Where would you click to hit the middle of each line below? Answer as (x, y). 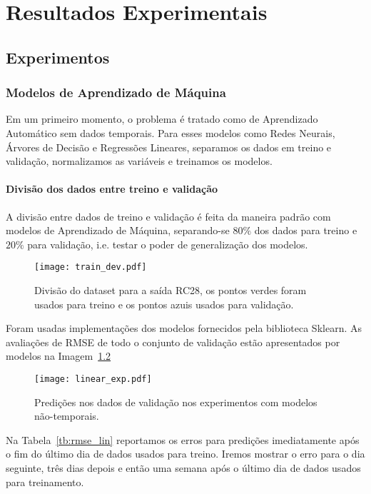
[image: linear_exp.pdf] (93, 379)
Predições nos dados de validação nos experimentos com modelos (176, 402)
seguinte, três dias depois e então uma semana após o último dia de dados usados (183, 467)
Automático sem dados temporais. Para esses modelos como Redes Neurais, (171, 132)
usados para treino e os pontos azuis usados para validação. (164, 304)
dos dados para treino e (306, 230)
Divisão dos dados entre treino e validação (112, 189)
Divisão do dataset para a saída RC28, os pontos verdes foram (171, 289)
